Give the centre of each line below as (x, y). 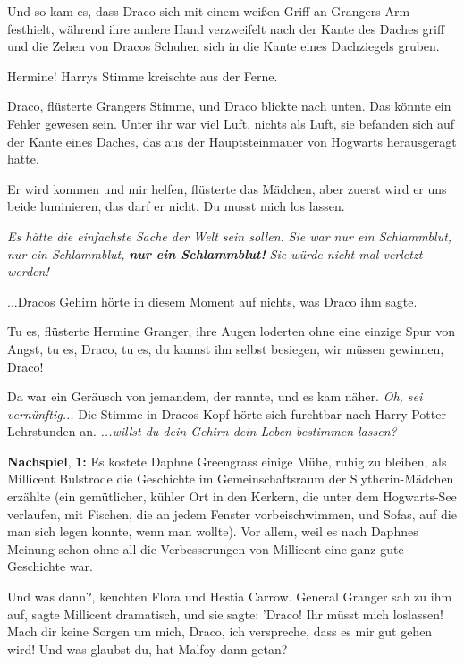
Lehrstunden (42, 431)
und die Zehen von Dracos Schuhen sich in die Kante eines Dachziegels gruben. (224, 46)
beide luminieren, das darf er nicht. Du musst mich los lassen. (176, 206)
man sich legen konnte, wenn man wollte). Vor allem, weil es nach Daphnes (213, 531)
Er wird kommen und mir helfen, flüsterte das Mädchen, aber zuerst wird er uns (227, 188)
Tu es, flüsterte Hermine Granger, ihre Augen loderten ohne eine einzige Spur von (232, 331)
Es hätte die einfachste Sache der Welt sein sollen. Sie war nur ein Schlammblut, (230, 235)
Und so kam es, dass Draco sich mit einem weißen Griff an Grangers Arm (209, 11)
